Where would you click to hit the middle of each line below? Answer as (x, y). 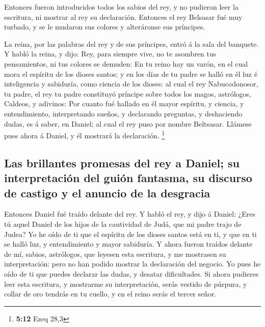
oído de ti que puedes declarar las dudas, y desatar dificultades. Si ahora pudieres (131, 273)
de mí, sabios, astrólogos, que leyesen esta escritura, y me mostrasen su (115, 254)
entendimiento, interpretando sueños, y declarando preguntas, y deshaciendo (123, 113)
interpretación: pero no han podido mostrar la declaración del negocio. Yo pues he (132, 264)
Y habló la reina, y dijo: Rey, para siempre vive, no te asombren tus (110, 54)
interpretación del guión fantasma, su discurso (128, 178)
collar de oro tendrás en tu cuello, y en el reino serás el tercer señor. (110, 294)
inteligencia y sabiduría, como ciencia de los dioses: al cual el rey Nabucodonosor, (131, 84)
